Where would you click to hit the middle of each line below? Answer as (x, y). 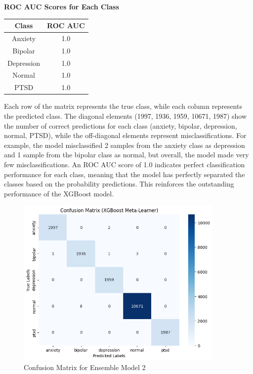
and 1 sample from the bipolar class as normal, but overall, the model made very (126, 155)
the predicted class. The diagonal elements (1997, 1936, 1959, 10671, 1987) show (126, 116)
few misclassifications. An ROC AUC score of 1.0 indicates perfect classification (125, 164)
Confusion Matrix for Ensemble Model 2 (85, 367)
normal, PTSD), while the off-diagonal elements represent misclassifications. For (125, 135)
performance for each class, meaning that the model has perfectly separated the (125, 174)
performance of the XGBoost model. (59, 193)
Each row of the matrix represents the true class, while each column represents (123, 106)
